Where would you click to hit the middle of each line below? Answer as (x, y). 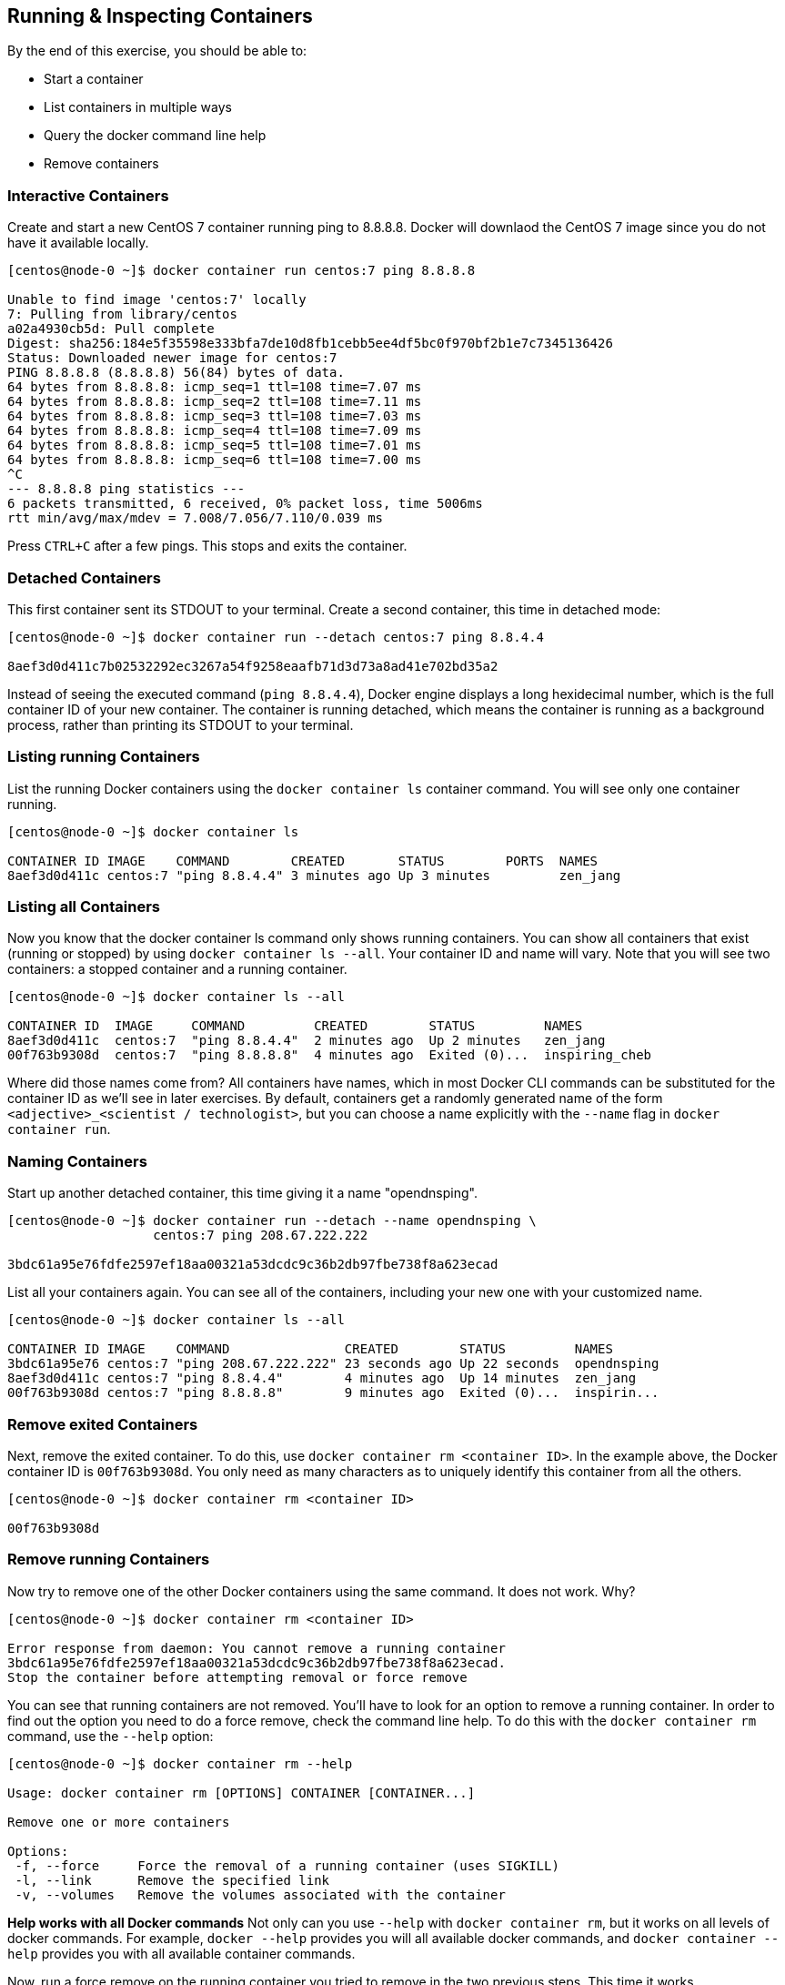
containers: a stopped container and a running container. (177, 969)
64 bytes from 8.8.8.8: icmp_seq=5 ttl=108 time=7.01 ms (215, 446)
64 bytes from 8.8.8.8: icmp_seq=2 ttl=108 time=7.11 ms (215, 402)
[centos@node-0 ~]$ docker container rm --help (180, 1763)
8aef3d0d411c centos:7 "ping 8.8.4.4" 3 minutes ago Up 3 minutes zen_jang (314, 875)
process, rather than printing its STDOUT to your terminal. (181, 724)
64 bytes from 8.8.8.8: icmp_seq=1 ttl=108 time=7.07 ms (215, 387)
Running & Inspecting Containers (160, 16)
